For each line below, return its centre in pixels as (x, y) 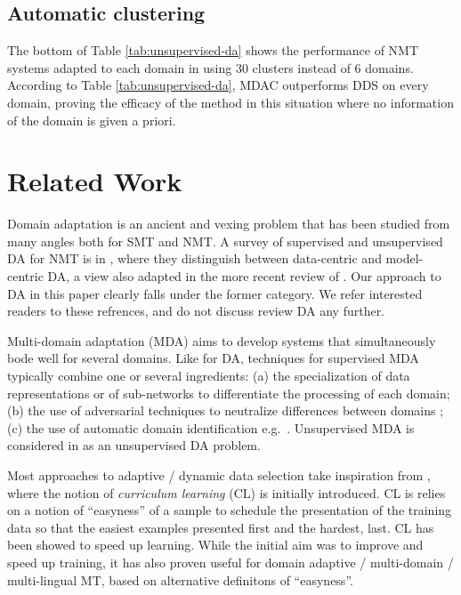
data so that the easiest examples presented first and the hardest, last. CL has (221, 527)
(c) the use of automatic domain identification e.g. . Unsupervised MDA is (211, 427)
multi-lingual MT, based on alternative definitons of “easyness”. (180, 579)
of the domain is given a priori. (92, 120)
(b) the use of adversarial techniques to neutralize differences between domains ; (226, 410)
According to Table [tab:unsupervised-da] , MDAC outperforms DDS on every (218, 85)
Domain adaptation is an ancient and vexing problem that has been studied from (229, 224)
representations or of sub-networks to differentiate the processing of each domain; (229, 393)
